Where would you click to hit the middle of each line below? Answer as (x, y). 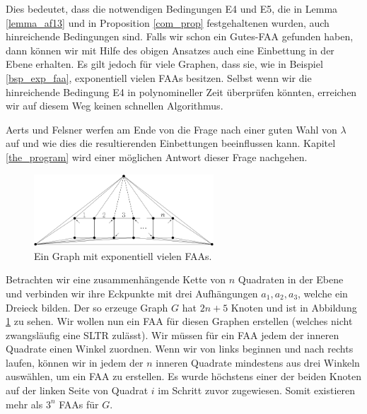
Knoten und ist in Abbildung (294, 307)
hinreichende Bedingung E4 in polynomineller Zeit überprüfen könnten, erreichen (181, 91)
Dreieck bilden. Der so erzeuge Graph (87, 307)
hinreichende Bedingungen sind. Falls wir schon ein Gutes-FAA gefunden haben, (180, 36)
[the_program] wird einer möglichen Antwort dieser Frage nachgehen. (157, 156)
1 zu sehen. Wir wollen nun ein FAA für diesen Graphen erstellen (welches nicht (179, 321)
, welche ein (323, 293)
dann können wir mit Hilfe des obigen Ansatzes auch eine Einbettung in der (170, 50)
